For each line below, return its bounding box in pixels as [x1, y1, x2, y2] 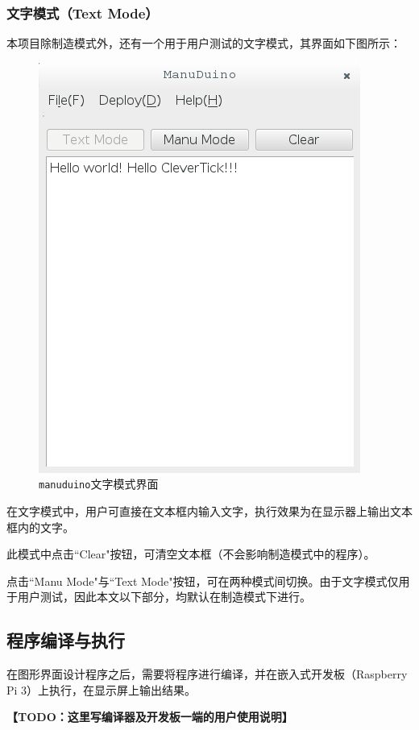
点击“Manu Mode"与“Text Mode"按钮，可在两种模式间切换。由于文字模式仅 [6, 572, 399, 589]
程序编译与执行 [6, 628, 125, 653]
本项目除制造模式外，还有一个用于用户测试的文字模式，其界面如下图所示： [6, 35, 401, 52]
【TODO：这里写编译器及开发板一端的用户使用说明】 [6, 708, 293, 725]
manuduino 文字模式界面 [39, 475, 159, 492]
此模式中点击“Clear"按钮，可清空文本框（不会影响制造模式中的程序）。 [6, 545, 375, 562]
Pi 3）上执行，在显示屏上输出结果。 [6, 681, 197, 698]
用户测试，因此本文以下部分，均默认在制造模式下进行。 [17, 588, 311, 605]
